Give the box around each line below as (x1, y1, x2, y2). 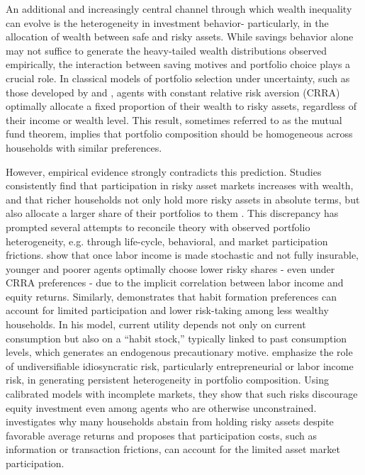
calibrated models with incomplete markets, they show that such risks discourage (6, 386, 358, 401)
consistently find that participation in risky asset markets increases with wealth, (6, 178, 354, 193)
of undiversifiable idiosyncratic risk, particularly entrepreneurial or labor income (6, 358, 354, 373)
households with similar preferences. (6, 140, 162, 155)
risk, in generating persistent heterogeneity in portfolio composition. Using (6, 372, 330, 387)
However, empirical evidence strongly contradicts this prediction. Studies (6, 164, 322, 179)
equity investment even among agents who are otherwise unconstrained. (6, 400, 317, 415)
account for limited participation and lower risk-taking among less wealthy (6, 303, 329, 318)
